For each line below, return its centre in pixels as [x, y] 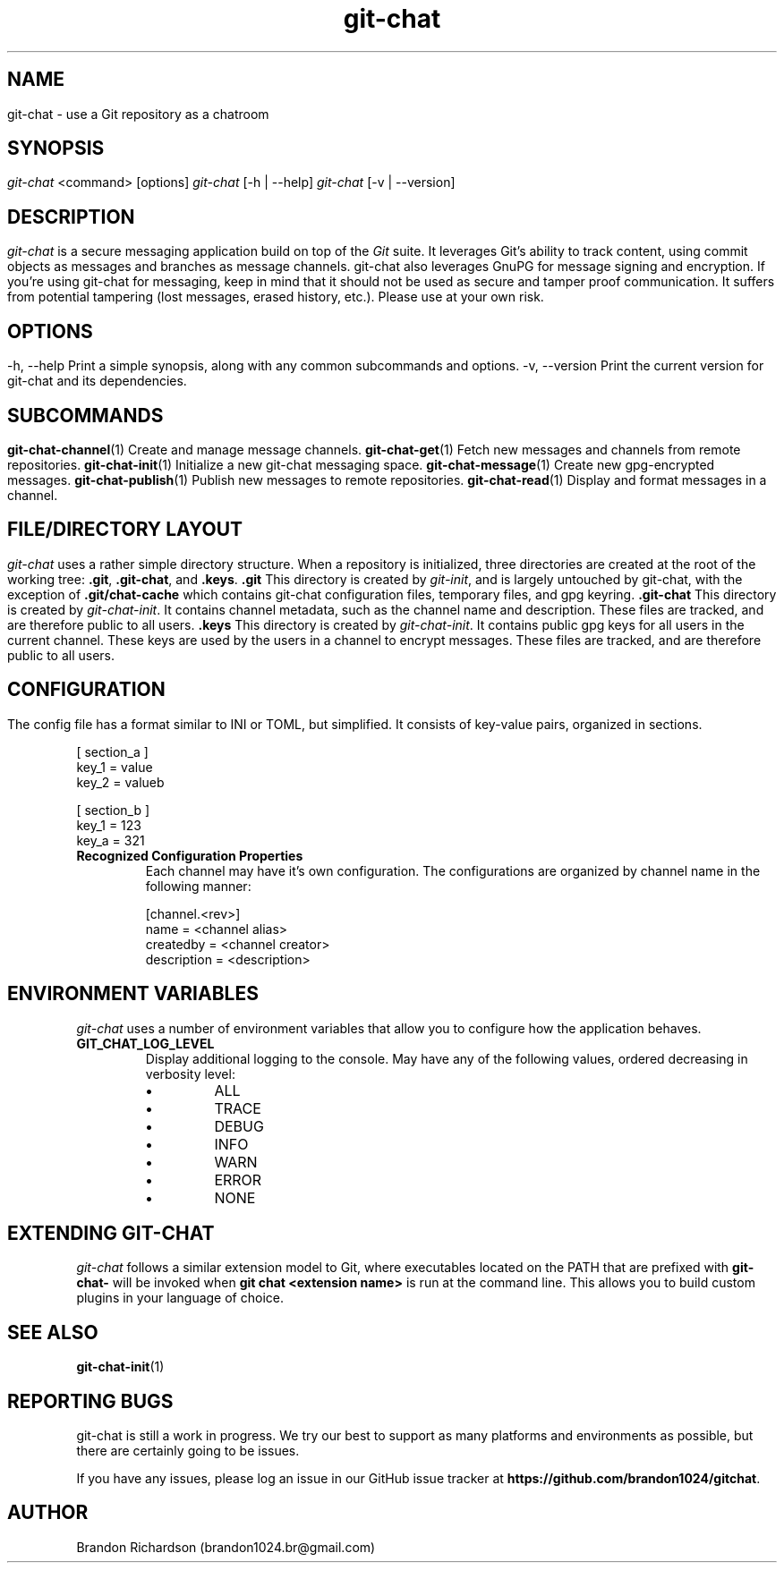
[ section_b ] [113, 810]
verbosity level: [190, 1074]
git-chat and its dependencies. [97, 381]
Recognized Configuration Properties [190, 855]
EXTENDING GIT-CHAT [111, 1233]
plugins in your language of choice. [180, 1298]
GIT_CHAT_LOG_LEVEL [145, 1043]
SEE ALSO [53, 1332]
